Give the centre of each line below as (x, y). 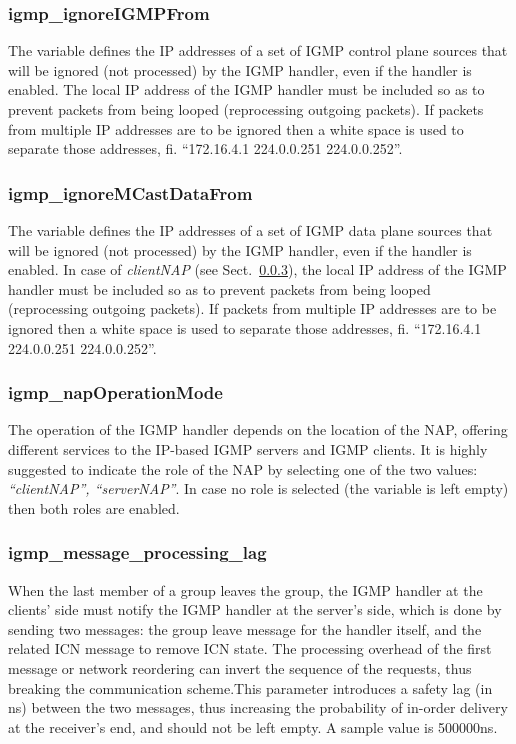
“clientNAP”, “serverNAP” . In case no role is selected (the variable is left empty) (258, 488)
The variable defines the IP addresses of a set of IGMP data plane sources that (250, 230)
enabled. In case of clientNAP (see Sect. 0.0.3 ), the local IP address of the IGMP (257, 269)
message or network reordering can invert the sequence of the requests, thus (240, 667)
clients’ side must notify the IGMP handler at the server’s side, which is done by (255, 609)
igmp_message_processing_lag (137, 552)
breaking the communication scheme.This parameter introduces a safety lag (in (250, 687)
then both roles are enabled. (94, 507)
